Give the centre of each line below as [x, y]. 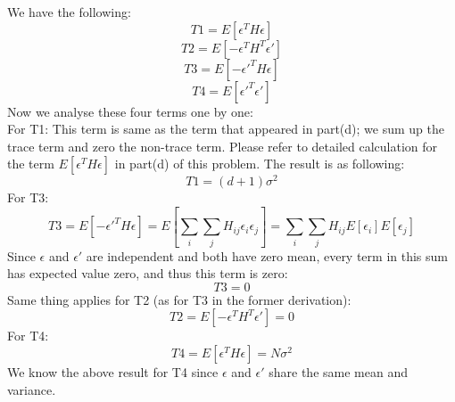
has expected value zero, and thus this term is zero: [148, 273]
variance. [32, 389]
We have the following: [69, 12]
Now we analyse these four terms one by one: [130, 111]
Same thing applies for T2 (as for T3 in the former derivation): [179, 299]
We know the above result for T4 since [113, 372]
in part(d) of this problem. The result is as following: [260, 164]
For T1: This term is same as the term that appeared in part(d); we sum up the [226, 129]
